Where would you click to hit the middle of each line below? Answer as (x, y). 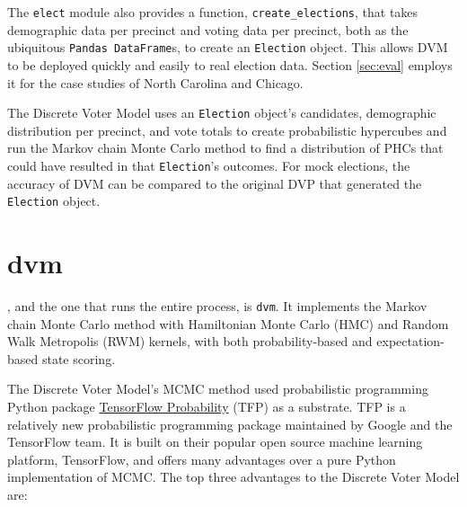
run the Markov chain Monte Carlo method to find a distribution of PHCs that (225, 148)
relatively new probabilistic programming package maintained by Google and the (230, 424)
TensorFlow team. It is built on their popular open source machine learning (215, 442)
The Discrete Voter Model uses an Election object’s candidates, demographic (222, 113)
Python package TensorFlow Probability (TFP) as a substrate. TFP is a (207, 406)
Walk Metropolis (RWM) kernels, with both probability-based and (190, 341)
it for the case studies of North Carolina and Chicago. (155, 82)
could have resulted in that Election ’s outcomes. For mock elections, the (209, 165)
